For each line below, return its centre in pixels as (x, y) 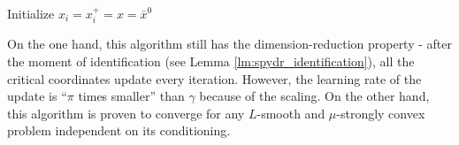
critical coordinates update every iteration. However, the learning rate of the (214, 78)
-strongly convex (381, 113)
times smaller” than (131, 96)
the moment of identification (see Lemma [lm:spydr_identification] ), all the (211, 61)
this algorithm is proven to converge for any (126, 113)
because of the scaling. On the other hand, (314, 96)
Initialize (31, 13)
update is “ (37, 96)
